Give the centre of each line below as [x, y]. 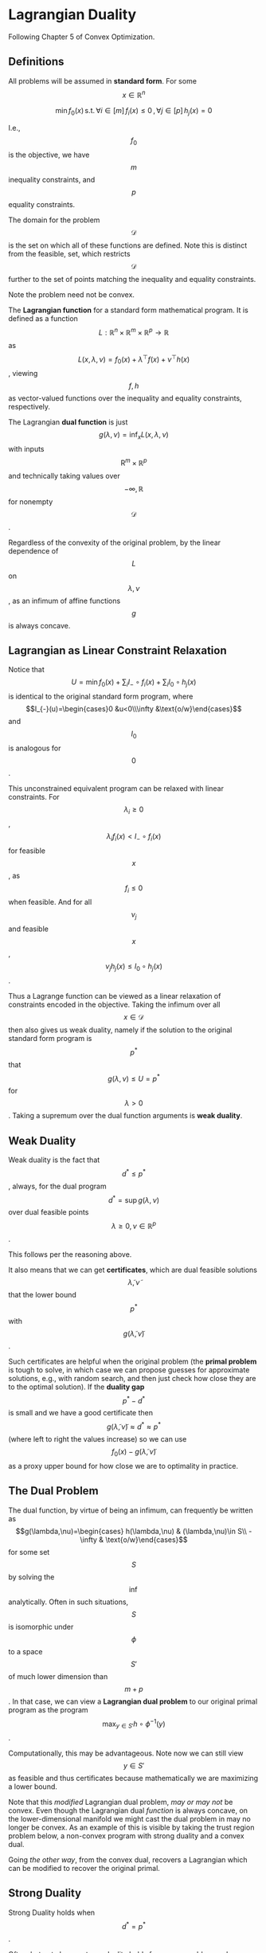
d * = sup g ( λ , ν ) [134, 1199]
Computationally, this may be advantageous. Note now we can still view [126, 1753]
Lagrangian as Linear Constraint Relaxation [117, 650]
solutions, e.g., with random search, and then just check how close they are [132, 1378]
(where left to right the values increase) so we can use [98, 1439]
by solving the [31, 1577]
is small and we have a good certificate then [81, 1413]
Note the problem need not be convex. [72, 295]
